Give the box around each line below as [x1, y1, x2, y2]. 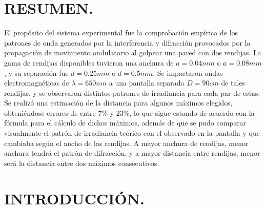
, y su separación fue [4, 67, 69, 78]
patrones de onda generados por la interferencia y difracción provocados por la [4, 37, 251, 48]
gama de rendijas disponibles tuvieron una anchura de [4, 57, 174, 68]
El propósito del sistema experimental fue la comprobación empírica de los [4, 27, 238, 38]
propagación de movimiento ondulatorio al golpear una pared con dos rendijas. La [4, 47, 261, 58]
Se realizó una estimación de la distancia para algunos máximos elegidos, [4, 97, 233, 108]
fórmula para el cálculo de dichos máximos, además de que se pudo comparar [4, 117, 247, 128]
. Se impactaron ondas [153, 67, 223, 78]
